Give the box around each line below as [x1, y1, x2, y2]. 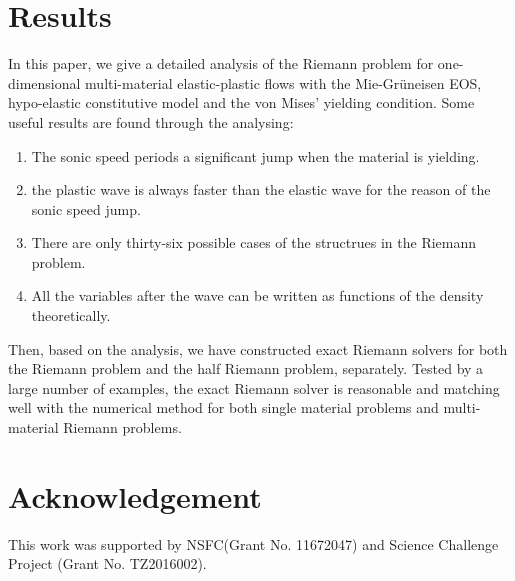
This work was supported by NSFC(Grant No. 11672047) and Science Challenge [8, 533, 499, 554]
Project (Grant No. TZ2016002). [8, 553, 207, 574]
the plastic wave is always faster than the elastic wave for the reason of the [31, 179, 491, 200]
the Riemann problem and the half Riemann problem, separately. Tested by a [8, 358, 484, 379]
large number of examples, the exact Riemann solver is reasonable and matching [8, 377, 500, 398]
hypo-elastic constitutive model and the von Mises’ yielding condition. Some [8, 92, 475, 113]
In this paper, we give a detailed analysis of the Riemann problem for [8, 53, 434, 74]
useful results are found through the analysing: [8, 111, 294, 132]
